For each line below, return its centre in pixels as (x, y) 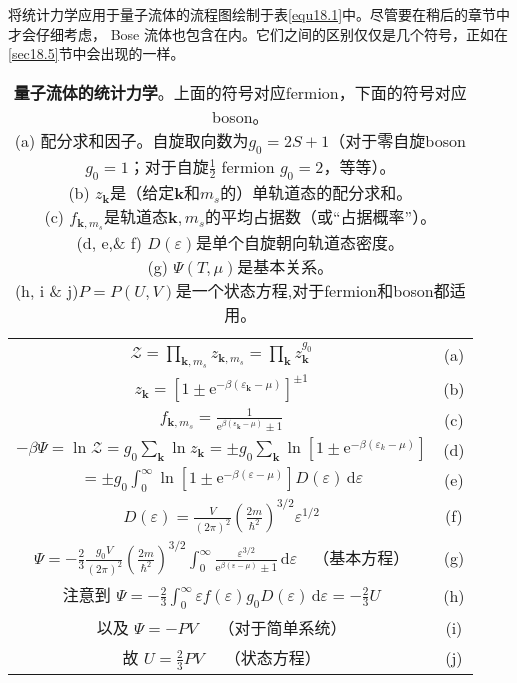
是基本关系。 (285, 267)
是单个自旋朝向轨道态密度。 (299, 243)
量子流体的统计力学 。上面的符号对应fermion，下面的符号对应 (240, 92)
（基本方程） (361, 557)
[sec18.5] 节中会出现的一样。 (96, 53)
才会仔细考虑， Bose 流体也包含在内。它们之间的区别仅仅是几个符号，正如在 (258, 33)
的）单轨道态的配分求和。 (316, 193)
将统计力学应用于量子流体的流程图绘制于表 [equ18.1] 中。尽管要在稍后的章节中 (259, 14)
